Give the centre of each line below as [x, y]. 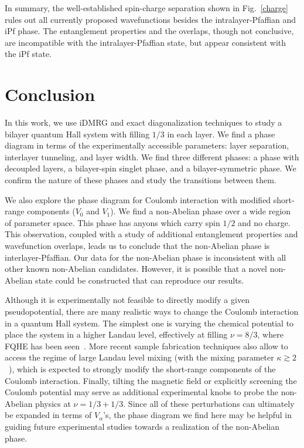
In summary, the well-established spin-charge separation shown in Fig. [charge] [146, 8]
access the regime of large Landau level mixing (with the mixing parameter [139, 357]
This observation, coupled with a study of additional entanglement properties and [151, 234]
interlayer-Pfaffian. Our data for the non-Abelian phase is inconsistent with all [146, 257]
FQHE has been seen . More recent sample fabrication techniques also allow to [146, 346]
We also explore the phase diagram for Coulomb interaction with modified [138, 199]
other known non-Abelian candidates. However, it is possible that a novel [136, 269]
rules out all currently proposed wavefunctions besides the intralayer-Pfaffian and [151, 19]
